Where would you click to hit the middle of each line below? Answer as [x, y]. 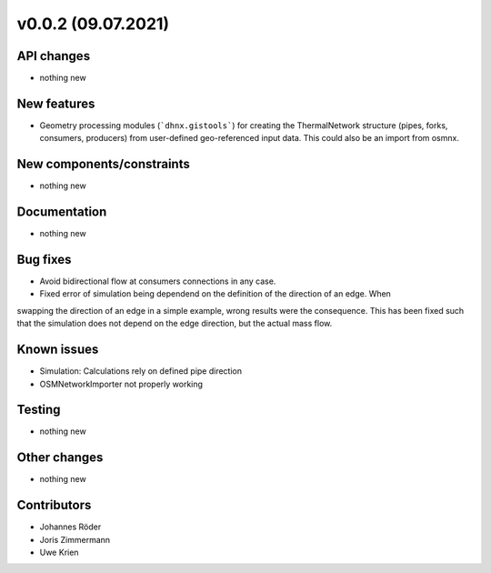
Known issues [58, 350]
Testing [39, 410]
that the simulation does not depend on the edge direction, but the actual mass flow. [175, 324]
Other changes [60, 458]
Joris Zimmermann [75, 539]
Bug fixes [44, 259]
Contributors [54, 505]
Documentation [62, 212]
